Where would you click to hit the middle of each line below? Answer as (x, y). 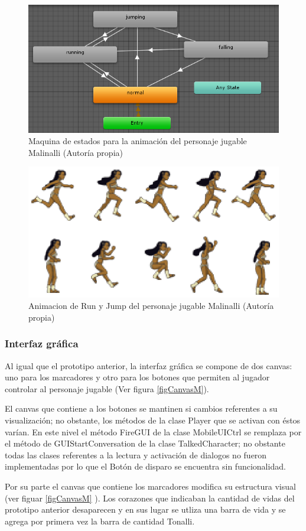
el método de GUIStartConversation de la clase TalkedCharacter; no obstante (145, 443)
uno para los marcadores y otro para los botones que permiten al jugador (137, 377)
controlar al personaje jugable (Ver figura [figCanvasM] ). (107, 388)
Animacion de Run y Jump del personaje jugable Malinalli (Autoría (151, 306)
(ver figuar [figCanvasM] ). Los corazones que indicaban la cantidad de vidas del (150, 498)
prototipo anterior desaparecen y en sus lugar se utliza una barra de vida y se (145, 509)
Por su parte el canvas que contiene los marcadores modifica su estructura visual (150, 486)
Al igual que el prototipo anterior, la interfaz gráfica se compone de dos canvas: (149, 365)
